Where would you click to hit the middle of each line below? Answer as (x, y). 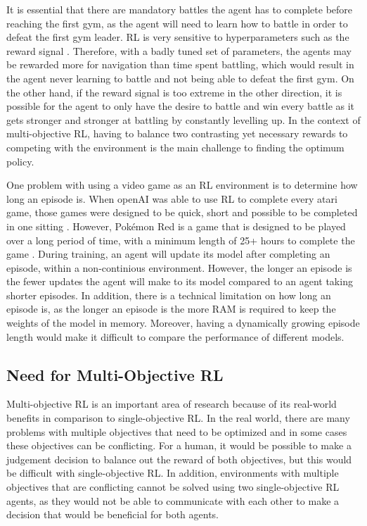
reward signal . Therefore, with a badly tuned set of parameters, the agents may (179, 50)
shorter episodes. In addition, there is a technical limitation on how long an (169, 295)
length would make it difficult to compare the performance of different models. (175, 336)
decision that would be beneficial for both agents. (112, 514)
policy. (20, 161)
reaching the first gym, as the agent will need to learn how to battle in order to (177, 23)
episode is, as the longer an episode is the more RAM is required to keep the (171, 309)
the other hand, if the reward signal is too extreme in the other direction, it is (174, 92)
